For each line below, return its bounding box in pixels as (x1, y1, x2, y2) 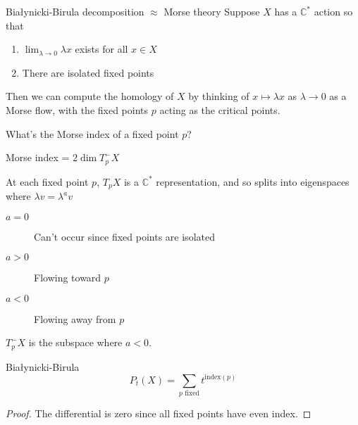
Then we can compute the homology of (6, 89, 174, 103)
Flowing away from (34, 311, 116, 326)
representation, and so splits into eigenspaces (156, 174, 350, 189)
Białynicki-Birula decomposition (6, 4, 144, 18)
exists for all (75, 42, 128, 56)
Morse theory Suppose (163, 4, 260, 18)
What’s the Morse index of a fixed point (6, 126, 179, 141)
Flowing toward (34, 270, 101, 285)
